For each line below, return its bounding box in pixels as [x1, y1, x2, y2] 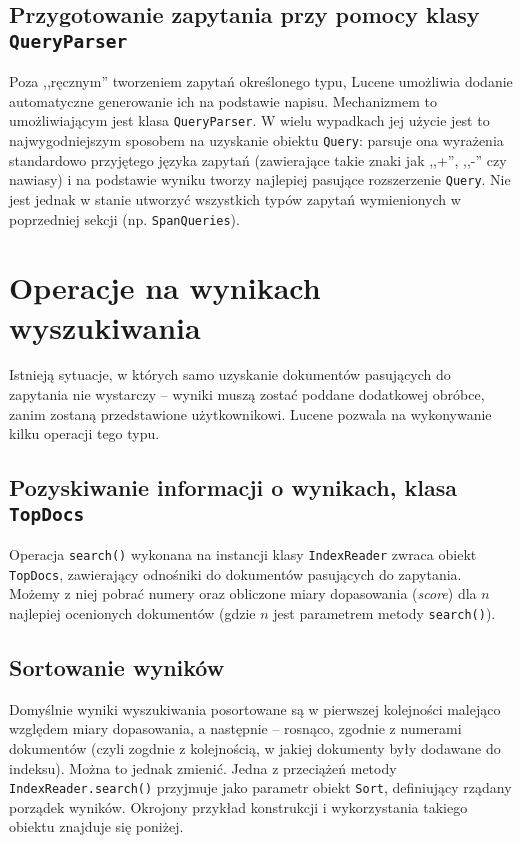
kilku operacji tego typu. [9, 423, 160, 444]
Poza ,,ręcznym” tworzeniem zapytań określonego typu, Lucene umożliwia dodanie [9, 71, 513, 92]
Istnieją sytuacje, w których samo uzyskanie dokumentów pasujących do [9, 364, 451, 385]
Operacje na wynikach [9, 267, 321, 308]
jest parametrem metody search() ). [273, 602, 496, 623]
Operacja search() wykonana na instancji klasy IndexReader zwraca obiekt [9, 544, 477, 565]
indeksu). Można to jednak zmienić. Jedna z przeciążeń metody [9, 757, 397, 778]
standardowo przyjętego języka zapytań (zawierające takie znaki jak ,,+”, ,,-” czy [9, 149, 507, 170]
